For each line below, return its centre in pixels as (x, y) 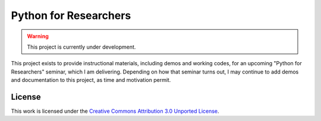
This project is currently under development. (81, 47)
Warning (38, 36)
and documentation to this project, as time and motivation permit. (91, 80)
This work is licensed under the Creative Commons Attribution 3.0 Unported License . (115, 111)
